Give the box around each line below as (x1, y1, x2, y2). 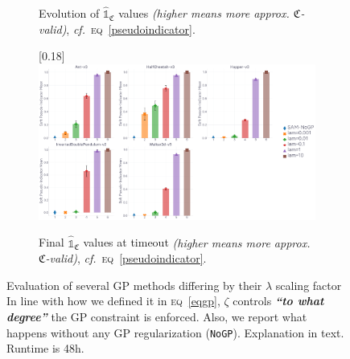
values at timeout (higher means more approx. (83, 234, 311, 251)
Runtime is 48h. (6, 340, 84, 357)
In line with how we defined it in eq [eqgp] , (6, 292, 220, 309)
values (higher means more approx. (118, 5, 290, 22)
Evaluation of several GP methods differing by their (6, 276, 262, 293)
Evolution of (39, 5, 100, 22)
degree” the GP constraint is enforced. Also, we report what (6, 308, 307, 325)
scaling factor (275, 276, 342, 293)
